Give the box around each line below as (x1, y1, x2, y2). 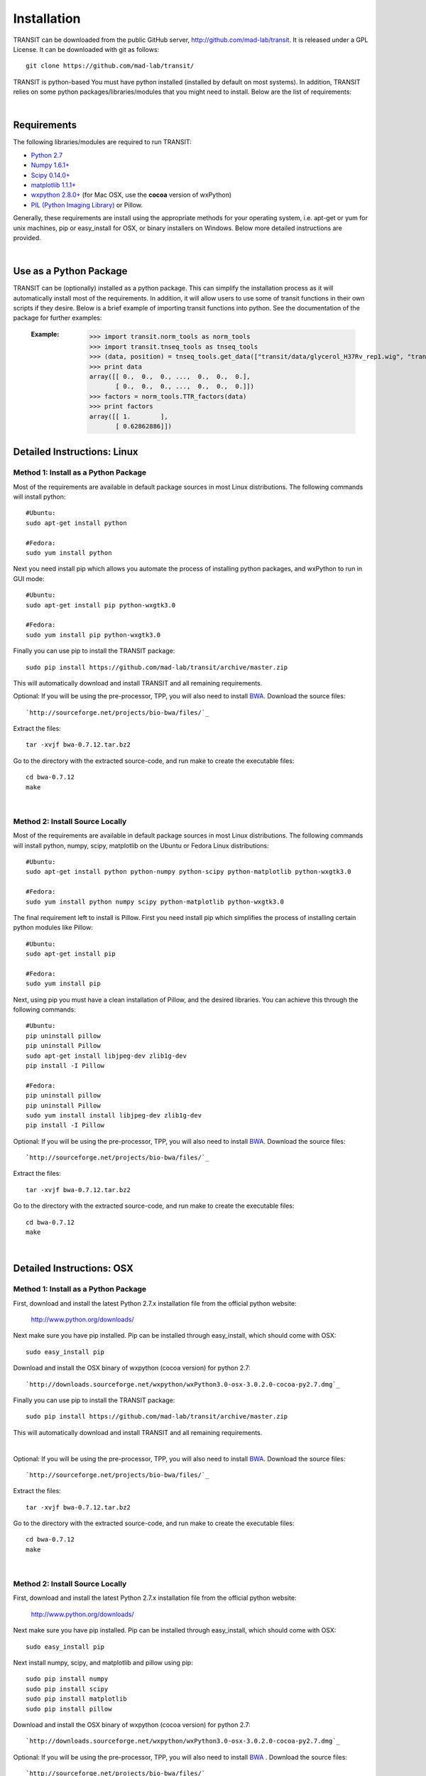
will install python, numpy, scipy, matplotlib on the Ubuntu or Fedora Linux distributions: (13, 841, 269, 850)
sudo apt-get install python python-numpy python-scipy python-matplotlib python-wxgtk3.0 (26, 867, 351, 876)
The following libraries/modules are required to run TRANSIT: (13, 138, 192, 146)
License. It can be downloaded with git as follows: (13, 45, 160, 53)
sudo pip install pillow (26, 1705, 112, 1713)
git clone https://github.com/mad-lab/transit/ (26, 62, 195, 70)
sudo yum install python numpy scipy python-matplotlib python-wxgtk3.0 (26, 897, 284, 906)
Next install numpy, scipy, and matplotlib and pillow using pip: (13, 1658, 193, 1667)
